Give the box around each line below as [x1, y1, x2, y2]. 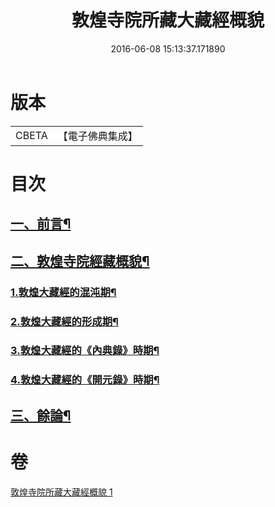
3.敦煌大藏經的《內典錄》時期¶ [10, 344, 160, 358]
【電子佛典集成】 [57, 129, 138, 143]
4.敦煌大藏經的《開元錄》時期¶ [10, 373, 160, 387]
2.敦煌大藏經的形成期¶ [10, 314, 119, 328]
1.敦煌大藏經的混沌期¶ [10, 285, 117, 299]
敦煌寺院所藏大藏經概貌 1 [10, 486, 113, 498]
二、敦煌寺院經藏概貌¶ [10, 252, 150, 270]
